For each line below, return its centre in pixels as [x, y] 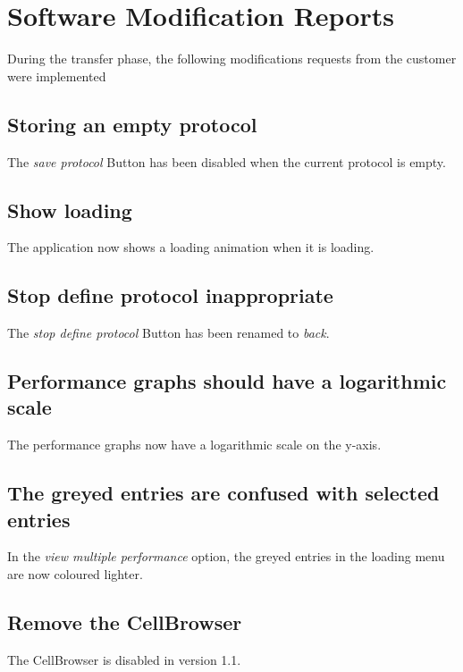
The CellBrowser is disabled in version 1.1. [124, 659]
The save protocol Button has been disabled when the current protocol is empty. [227, 161]
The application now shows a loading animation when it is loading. [191, 247]
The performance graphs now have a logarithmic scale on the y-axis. [194, 445]
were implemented [57, 76]
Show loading [70, 210]
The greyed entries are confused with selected [223, 493]
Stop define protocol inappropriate [170, 295]
